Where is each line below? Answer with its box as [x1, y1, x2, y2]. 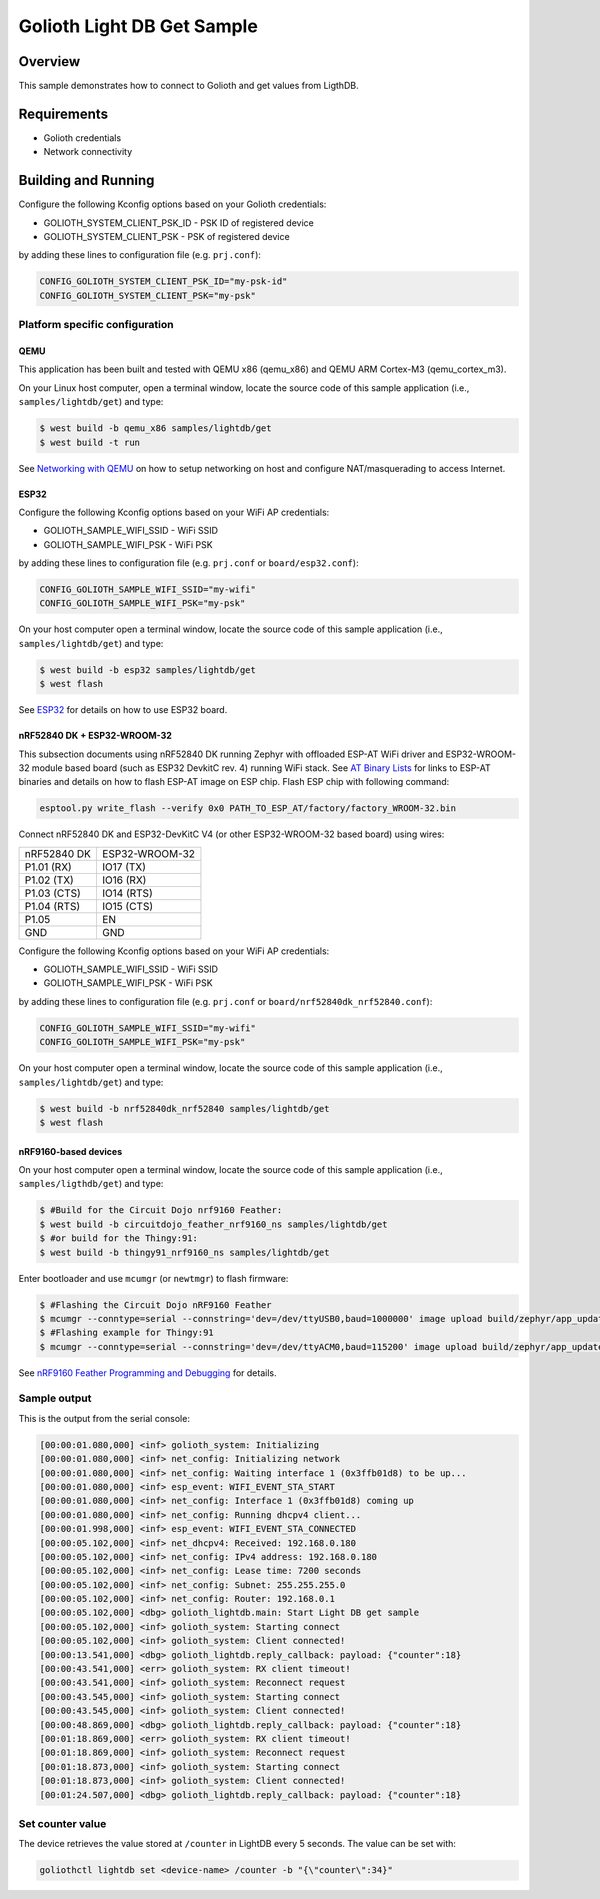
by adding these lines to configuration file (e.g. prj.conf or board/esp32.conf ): [18, 557, 359, 569]
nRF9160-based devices [18, 1145, 123, 1157]
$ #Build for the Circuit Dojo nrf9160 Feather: [39, 1205, 283, 1216]
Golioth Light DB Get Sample [18, 15, 259, 37]
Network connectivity [43, 146, 133, 158]
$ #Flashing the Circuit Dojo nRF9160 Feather [39, 1299, 272, 1310]
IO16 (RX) [101, 873, 147, 887]
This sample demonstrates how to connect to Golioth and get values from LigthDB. [18, 80, 359, 92]
